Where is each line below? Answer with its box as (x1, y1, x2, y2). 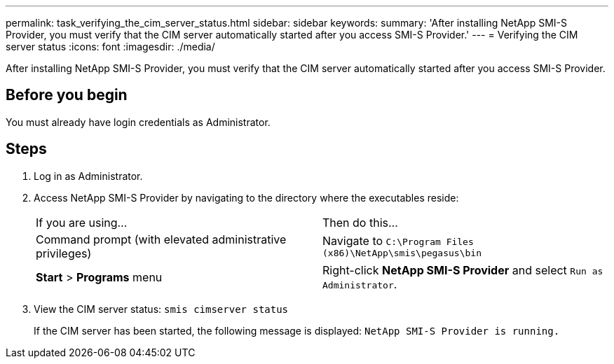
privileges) (36, 246, 92, 260)
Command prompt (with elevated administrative (36, 232, 287, 246)
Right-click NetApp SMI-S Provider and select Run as (322, 262, 603, 277)
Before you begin (6, 86, 128, 104)
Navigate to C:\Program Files (322, 234, 474, 248)
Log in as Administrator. (34, 169, 143, 182)
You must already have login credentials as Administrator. (6, 115, 271, 128)
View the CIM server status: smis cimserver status (34, 302, 289, 315)
